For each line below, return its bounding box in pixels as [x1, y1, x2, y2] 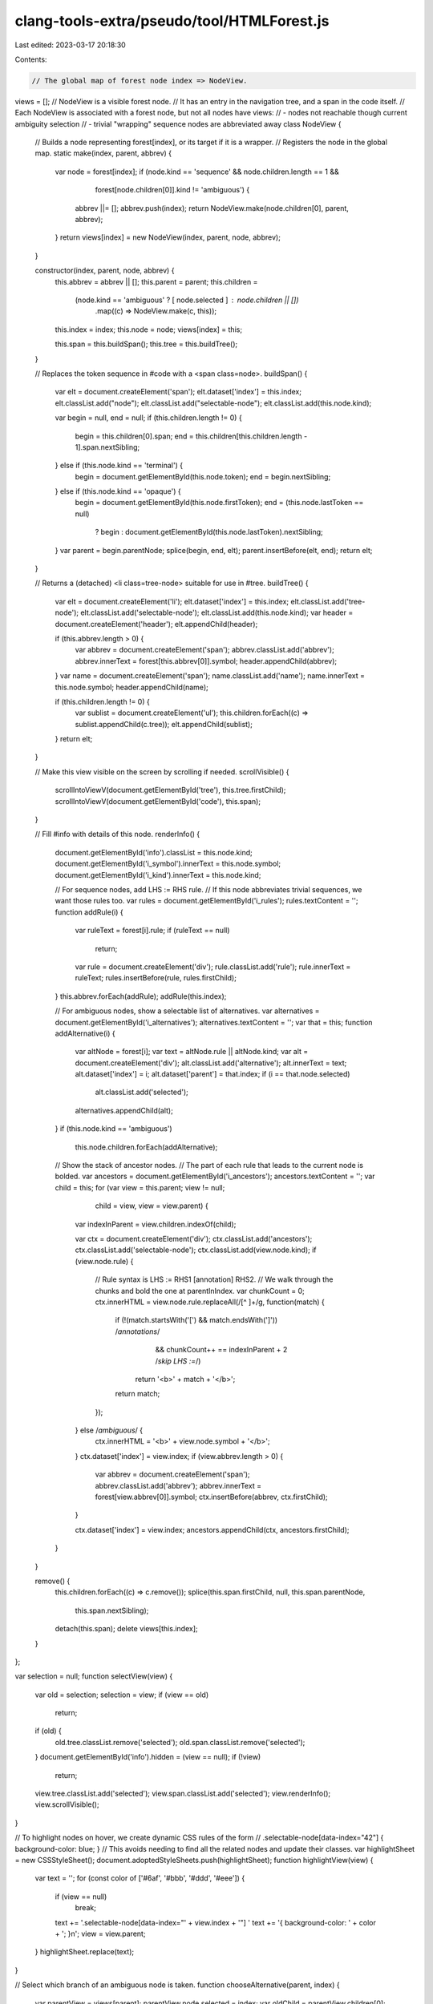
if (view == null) [55, 1892, 107, 1901]
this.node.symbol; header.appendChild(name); [55, 682, 208, 692]
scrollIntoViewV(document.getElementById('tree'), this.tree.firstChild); [55, 786, 286, 795]
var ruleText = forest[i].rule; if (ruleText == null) [75, 926, 230, 935]
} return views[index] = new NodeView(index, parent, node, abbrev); [55, 232, 281, 242]
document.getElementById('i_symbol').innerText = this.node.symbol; [55, 859, 281, 869]
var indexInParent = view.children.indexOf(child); [75, 1219, 237, 1229]
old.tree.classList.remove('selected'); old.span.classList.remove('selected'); [55, 1737, 306, 1747]
